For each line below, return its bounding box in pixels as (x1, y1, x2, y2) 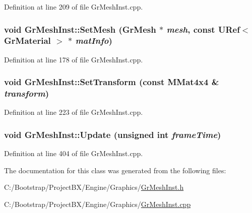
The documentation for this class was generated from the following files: (4, 165, 226, 175)
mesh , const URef (166, 23, 240, 35)
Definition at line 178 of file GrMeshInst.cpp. (4, 54, 143, 64)
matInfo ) (75, 34, 112, 47)
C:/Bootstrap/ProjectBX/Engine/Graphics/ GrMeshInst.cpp (4, 199, 191, 209)
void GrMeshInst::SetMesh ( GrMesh (4, 23, 156, 35)
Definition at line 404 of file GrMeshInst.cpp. (4, 148, 143, 159)
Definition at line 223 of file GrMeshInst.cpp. (4, 107, 143, 117)
